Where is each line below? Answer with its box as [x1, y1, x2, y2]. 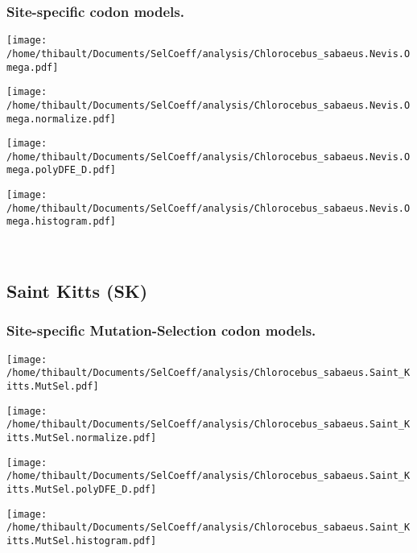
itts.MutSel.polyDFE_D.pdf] [6, 483, 157, 495]
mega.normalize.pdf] [6, 113, 117, 125]
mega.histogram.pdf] [6, 216, 117, 228]
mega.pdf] [6, 61, 59, 73]
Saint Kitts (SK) [6, 279, 148, 303]
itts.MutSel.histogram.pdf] [6, 534, 157, 547]
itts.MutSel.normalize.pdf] [6, 431, 157, 444]
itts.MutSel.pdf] [6, 381, 99, 392]
